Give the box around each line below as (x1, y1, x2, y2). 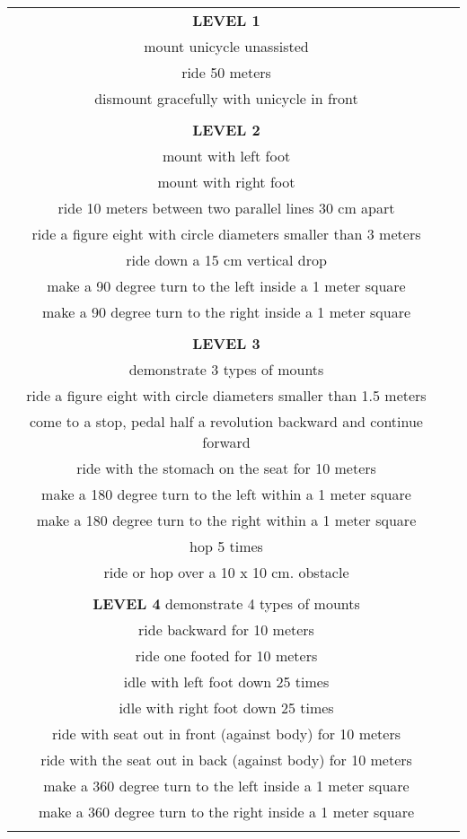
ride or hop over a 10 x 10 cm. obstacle (103, 562, 349, 582)
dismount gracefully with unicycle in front (94, 88, 358, 109)
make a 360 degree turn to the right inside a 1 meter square (38, 801, 415, 822)
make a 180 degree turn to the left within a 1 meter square (41, 484, 411, 504)
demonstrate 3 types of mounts (128, 359, 324, 380)
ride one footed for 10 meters (135, 645, 318, 666)
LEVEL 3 (192, 333, 260, 354)
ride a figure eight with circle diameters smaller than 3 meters (31, 223, 421, 244)
